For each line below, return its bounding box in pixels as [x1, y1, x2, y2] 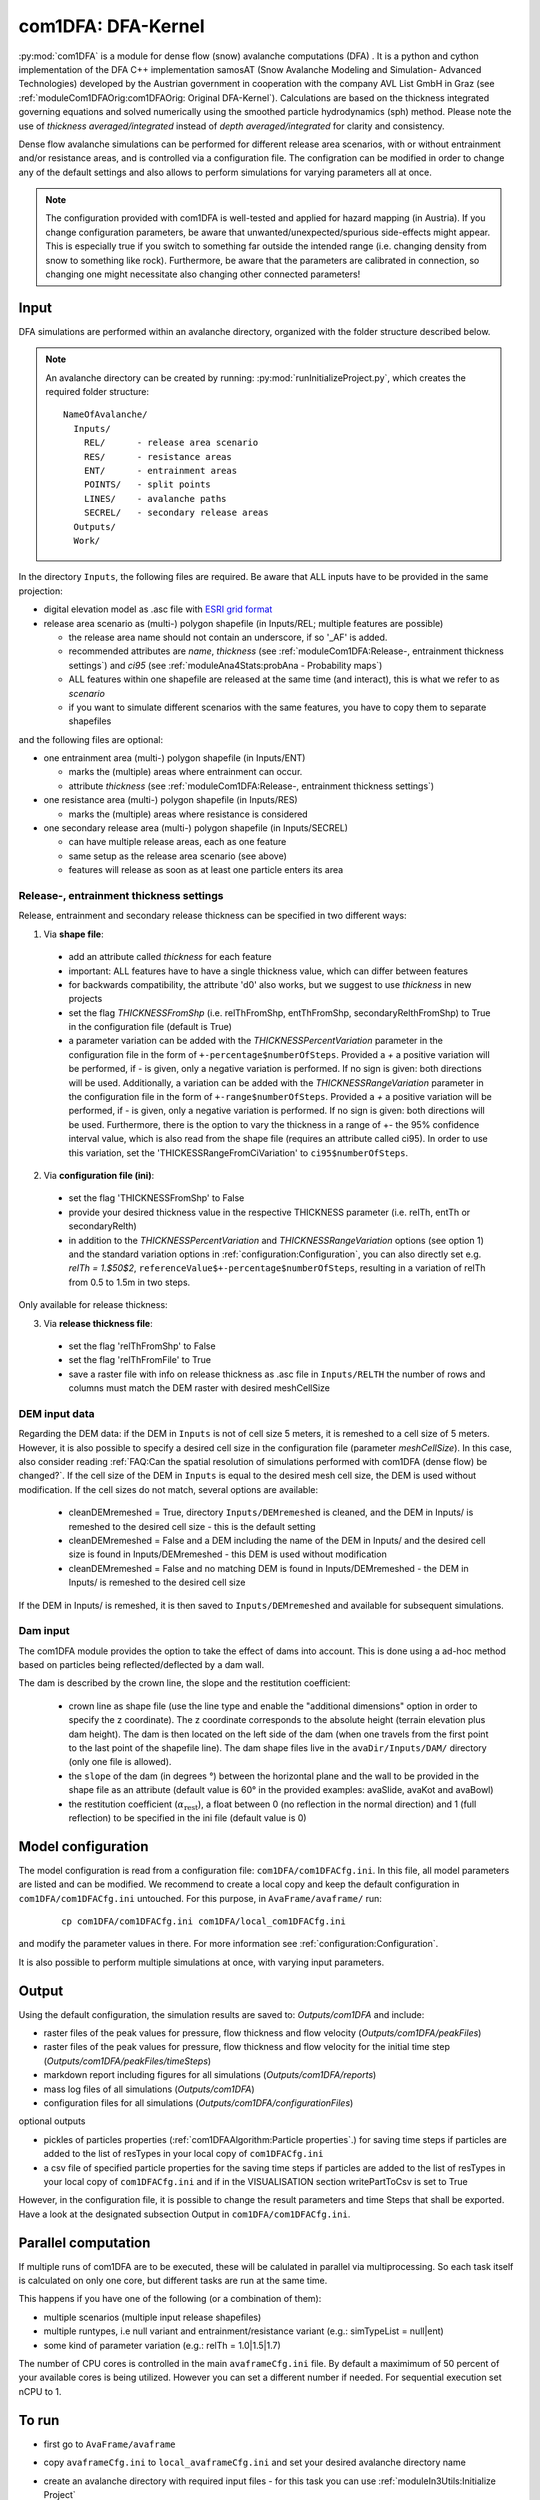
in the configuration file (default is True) [68, 1021, 232, 1033]
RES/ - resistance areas [83, 451, 232, 462]
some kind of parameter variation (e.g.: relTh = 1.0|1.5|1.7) [43, 2339, 282, 2351]
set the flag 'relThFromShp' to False [68, 1340, 216, 1352]
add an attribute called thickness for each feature [68, 951, 272, 963]
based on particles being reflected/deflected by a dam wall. [18, 1659, 265, 1671]
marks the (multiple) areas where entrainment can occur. [68, 766, 303, 778]
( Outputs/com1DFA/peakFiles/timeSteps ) [43, 2055, 212, 2067]
